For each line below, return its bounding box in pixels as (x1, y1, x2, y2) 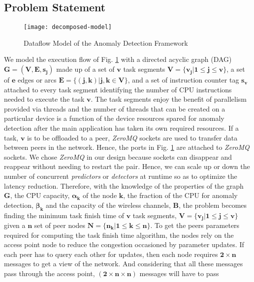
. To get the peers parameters (150, 220, 240, 230)
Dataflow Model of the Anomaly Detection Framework (24, 37, 188, 48)
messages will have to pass (139, 268, 219, 278)
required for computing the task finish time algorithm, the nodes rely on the (4, 229, 234, 240)
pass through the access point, (4, 268, 95, 278)
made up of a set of (56, 64, 115, 74)
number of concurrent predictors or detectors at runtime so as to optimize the (4, 170, 237, 181)
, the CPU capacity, (10, 190, 70, 200)
